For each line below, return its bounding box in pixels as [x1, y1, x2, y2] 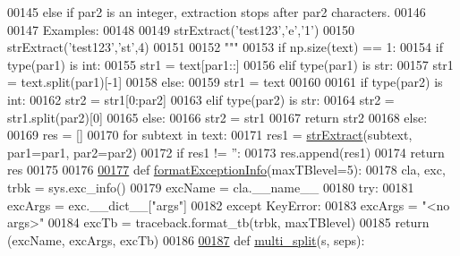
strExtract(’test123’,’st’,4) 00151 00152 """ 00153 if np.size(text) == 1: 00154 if [7, 38, 443, 56]
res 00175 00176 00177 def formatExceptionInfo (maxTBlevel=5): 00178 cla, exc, [7, 160, 446, 179]
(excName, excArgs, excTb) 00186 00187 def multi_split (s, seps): [7, 230, 365, 249]
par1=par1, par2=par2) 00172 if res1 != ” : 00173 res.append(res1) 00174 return [7, 142, 445, 161]
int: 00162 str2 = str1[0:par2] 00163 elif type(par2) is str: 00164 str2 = [7, 90, 395, 108]
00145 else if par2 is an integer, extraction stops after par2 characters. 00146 [7, 3, 426, 21]
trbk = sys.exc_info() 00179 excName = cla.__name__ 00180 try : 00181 [7, 177, 414, 196]
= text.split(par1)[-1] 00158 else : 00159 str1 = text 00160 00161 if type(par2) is [7, 73, 443, 91]
